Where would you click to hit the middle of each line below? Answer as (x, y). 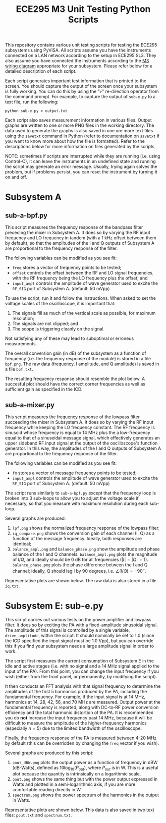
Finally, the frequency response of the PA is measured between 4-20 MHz (81, 738)
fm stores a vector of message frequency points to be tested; (75, 473)
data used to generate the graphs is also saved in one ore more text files (79, 131)
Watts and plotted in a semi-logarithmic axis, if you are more (74, 784)
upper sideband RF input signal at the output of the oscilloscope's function (81, 443)
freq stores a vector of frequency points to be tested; (67, 268)
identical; (22, 544)
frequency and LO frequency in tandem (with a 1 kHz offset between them (81, 238)
